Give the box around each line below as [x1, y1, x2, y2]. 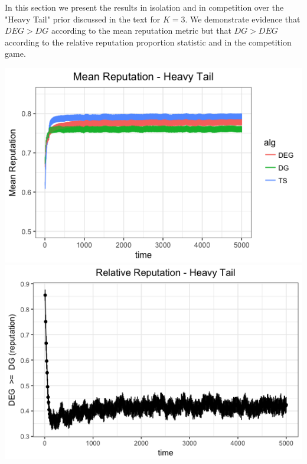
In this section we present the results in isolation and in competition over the [5, 1, 284, 13]
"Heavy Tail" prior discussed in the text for [5, 12, 161, 25]
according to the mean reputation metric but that [51, 24, 231, 37]
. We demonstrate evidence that [185, 12, 301, 25]
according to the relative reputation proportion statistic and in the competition [5, 35, 292, 48]
